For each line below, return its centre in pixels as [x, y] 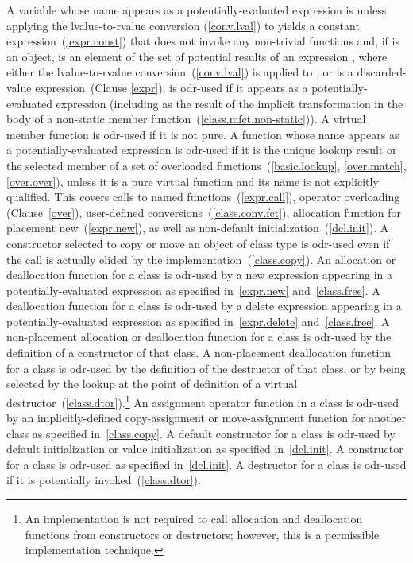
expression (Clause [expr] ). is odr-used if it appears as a [172, 87]
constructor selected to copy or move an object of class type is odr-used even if [198, 243]
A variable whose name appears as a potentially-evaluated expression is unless [197, 10]
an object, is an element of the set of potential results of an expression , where [197, 56]
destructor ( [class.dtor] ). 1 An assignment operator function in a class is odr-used [203, 401]
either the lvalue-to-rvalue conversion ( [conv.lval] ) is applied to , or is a [180, 72]
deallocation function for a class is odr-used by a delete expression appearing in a [204, 306]
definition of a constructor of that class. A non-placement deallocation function [199, 353]
